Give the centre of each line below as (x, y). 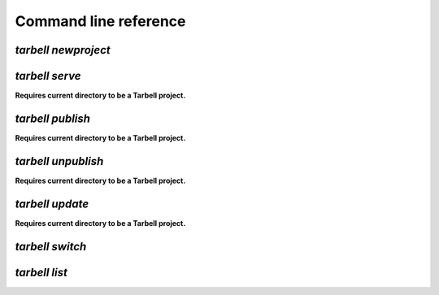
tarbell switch (51, 247)
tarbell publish (53, 118)
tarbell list (41, 272)
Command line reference (100, 21)
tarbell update (52, 204)
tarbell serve (48, 76)
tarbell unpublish (59, 161)
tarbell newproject (63, 50)
